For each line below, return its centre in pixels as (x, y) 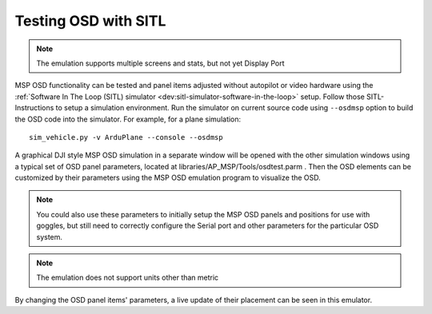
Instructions (34, 108)
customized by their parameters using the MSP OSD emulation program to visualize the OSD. (168, 178)
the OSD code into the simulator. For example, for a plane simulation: (128, 119)
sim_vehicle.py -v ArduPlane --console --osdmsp (126, 137)
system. (50, 236)
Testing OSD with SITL (90, 21)
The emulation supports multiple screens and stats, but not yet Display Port (160, 63)
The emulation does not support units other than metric (128, 278)
